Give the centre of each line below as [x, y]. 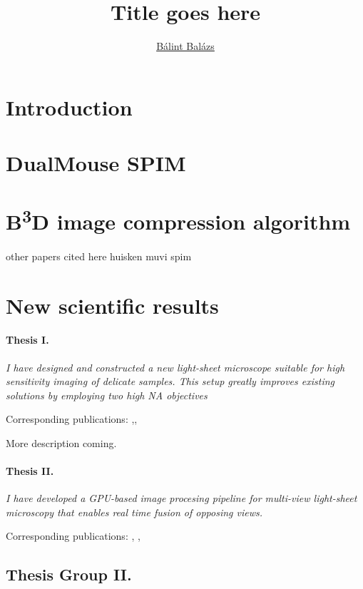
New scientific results [112, 305]
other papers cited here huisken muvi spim [99, 256]
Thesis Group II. [69, 574]
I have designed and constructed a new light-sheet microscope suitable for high [175, 367]
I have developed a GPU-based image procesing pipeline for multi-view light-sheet [181, 498]
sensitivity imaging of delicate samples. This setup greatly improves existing [170, 381]
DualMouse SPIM [96, 163]
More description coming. [61, 442]
